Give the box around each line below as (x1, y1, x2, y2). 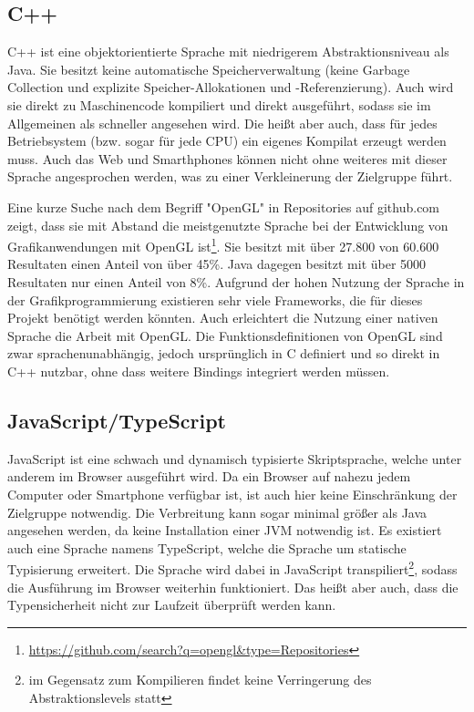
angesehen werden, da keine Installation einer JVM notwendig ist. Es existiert (7, 521, 442, 540)
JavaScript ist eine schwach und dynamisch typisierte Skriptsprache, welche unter (7, 449, 462, 468)
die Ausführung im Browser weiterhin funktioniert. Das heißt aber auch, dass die (7, 577, 459, 596)
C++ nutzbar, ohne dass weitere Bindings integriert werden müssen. (7, 361, 390, 380)
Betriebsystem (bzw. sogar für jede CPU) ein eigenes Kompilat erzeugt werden (7, 131, 447, 150)
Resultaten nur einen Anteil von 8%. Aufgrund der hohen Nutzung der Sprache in (7, 272, 465, 291)
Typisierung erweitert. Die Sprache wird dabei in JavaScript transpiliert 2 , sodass (7, 557, 458, 578)
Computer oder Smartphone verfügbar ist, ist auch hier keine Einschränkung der (7, 484, 458, 503)
